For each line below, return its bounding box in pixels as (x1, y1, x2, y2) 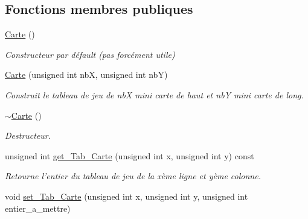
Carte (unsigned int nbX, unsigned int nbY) (5, 68, 168, 81)
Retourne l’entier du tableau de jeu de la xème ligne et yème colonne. (5, 170, 261, 182)
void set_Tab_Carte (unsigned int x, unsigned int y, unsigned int (5, 189, 248, 202)
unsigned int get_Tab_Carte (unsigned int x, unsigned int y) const (5, 149, 254, 162)
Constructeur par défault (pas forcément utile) (5, 48, 175, 60)
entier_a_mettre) (5, 202, 71, 214)
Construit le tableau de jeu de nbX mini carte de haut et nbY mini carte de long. (5, 88, 304, 101)
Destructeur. (5, 129, 51, 142)
